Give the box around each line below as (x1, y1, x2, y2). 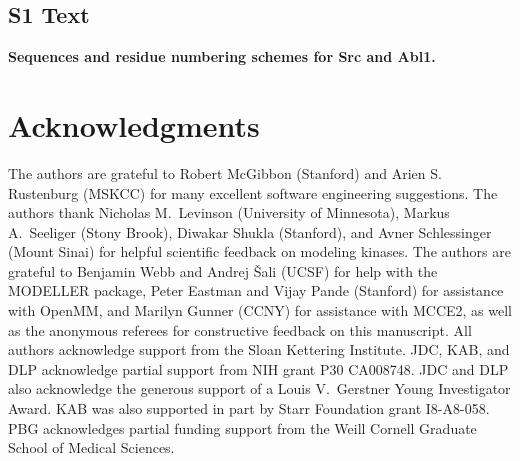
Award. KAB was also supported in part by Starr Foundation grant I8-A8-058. (8, 398, 490, 419)
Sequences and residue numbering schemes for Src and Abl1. (8, 46, 436, 67)
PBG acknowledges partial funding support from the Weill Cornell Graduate (8, 417, 477, 438)
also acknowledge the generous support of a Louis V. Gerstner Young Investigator (8, 378, 511, 399)
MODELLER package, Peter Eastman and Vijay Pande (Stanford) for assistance (8, 280, 504, 301)
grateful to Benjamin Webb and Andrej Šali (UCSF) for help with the (8, 260, 438, 281)
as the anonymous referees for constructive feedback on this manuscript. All (8, 319, 472, 340)
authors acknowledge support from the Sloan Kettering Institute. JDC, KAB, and (8, 339, 510, 360)
